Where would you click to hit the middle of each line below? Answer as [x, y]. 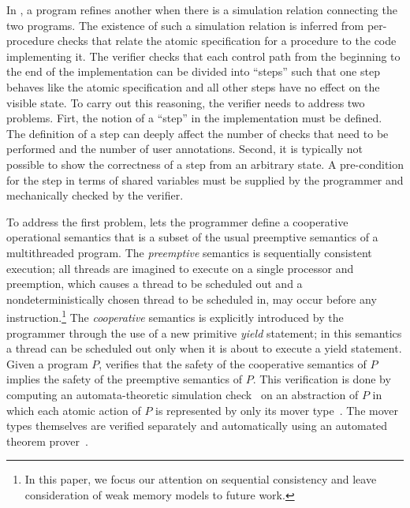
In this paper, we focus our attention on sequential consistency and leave [201, 479]
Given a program [47, 363]
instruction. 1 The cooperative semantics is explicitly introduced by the [175, 316]
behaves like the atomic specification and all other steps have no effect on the [193, 86]
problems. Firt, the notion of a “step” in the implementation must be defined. [194, 118]
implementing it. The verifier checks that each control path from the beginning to [203, 56]
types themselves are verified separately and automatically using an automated [197, 426]
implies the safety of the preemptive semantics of [124, 379]
